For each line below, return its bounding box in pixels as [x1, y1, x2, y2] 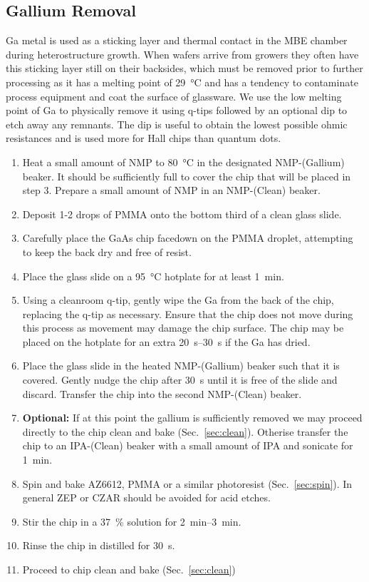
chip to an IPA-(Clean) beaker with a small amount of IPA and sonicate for [22, 438, 353, 453]
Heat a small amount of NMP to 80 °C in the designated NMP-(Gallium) [22, 154, 345, 169]
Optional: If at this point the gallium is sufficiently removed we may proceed [22, 410, 363, 425]
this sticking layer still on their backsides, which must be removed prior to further [6, 61, 363, 76]
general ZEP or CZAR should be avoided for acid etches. [22, 490, 271, 505]
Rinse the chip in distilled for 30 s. [22, 538, 175, 553]
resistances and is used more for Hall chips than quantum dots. [6, 131, 281, 145]
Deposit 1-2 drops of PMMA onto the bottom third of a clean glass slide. [22, 206, 342, 221]
